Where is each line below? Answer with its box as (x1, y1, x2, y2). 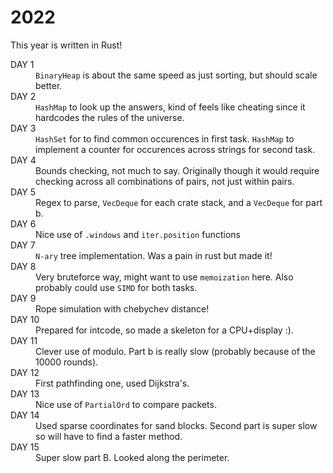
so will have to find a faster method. (35, 430, 183, 442)
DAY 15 (10, 441, 40, 453)
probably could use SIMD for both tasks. (35, 281, 198, 293)
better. (35, 79, 63, 91)
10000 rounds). (35, 356, 99, 368)
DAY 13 (10, 387, 40, 400)
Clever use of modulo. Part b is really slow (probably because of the (35, 345, 316, 357)
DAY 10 (10, 313, 40, 325)
